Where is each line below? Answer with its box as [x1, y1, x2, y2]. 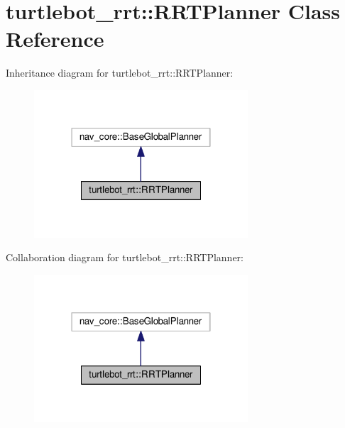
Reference [6, 24, 104, 53]
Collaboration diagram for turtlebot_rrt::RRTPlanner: [6, 250, 244, 265]
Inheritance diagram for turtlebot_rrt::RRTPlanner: [6, 65, 234, 80]
